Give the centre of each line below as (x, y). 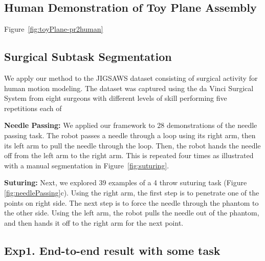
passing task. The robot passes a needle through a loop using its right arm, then (130, 135)
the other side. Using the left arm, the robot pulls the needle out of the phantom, (132, 213)
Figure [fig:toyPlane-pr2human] (54, 29)
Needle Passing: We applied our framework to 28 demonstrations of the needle (131, 125)
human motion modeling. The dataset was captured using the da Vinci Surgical (129, 88)
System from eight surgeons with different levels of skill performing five (116, 98)
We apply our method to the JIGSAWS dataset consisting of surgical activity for (131, 78)
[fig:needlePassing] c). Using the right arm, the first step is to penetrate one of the (132, 192)
